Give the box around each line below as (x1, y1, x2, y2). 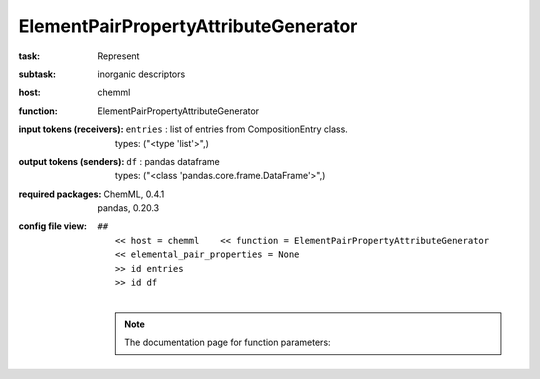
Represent (97, 50, 140, 62)
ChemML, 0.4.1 (103, 188, 165, 200)
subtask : (18, 68, 57, 80)
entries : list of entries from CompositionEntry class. (125, 123, 349, 135)
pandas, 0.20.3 (97, 202, 160, 214)
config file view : (18, 220, 88, 232)
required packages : (18, 188, 102, 200)
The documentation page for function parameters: (124, 336, 331, 349)
